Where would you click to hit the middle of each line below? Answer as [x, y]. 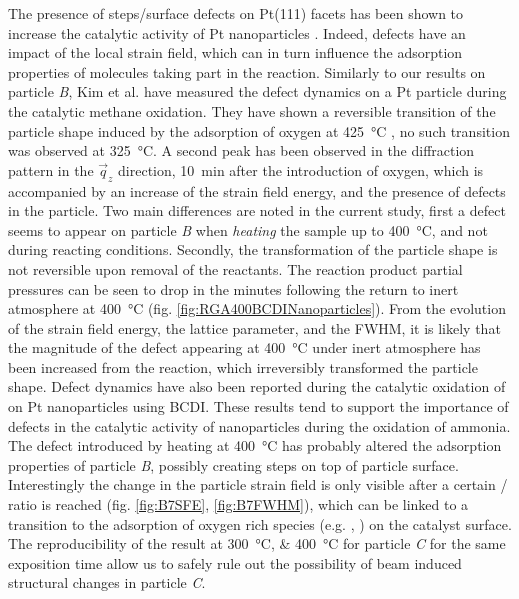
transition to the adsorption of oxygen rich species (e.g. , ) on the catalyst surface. [260, 523]
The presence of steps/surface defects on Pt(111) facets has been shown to [236, 13]
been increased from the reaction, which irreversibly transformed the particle [243, 366]
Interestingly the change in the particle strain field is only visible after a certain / [258, 484]
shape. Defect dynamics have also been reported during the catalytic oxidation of [257, 386]
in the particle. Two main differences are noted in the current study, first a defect [257, 210]
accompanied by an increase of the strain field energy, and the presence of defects [257, 190]
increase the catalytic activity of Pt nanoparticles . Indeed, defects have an [237, 32]
